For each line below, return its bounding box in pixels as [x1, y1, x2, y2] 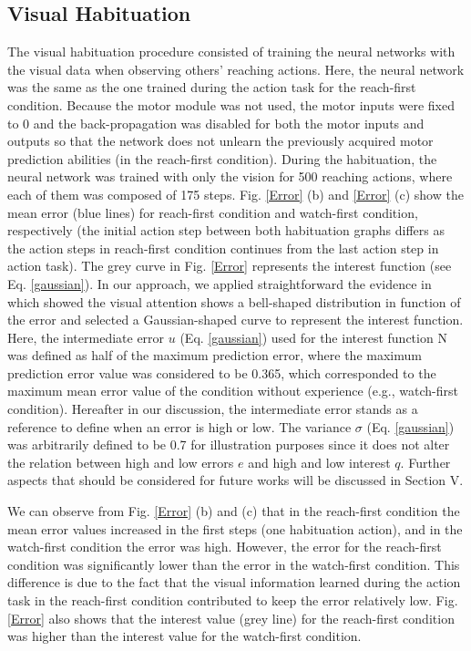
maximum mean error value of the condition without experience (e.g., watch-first [7, 381, 458, 400]
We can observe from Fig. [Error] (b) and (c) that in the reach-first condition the [7, 501, 460, 521]
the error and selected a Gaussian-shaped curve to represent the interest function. [7, 310, 464, 329]
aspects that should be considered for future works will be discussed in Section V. [7, 470, 464, 490]
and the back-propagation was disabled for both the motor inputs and [33, 113, 425, 132]
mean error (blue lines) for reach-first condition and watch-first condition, [7, 202, 418, 222]
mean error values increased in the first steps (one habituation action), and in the [7, 519, 463, 538]
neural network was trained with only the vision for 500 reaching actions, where [7, 167, 453, 186]
